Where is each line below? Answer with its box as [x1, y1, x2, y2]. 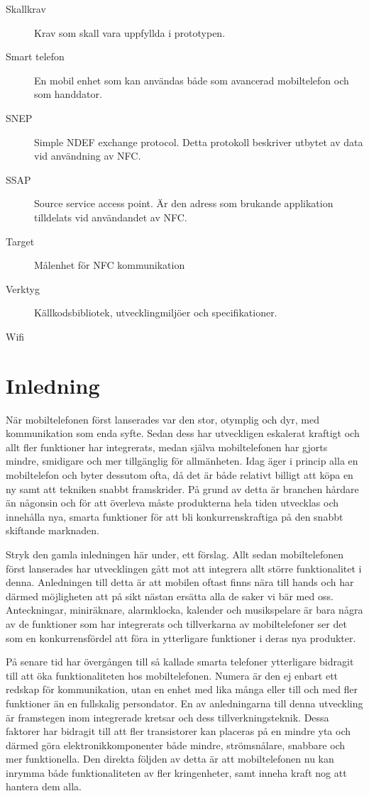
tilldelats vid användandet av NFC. [34, 209, 187, 224]
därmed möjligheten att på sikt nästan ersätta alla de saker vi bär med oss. [6, 588, 334, 603]
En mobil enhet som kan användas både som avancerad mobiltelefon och [34, 72, 349, 87]
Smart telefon [6, 49, 65, 64]
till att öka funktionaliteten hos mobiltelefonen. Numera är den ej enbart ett [6, 668, 338, 682]
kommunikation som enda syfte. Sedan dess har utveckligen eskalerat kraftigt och [6, 426, 360, 441]
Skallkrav [6, 1, 46, 16]
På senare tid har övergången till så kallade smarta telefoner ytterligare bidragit [6, 654, 354, 669]
